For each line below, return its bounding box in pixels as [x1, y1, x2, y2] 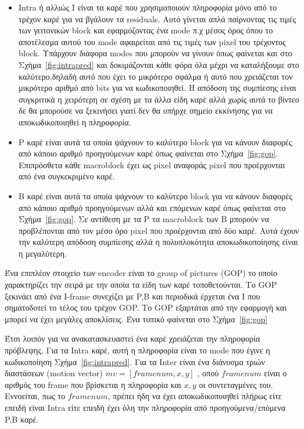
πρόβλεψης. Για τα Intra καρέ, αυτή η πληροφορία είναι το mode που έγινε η [5, 344, 271, 356]
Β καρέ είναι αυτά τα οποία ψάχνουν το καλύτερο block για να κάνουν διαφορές [18, 189, 292, 202]
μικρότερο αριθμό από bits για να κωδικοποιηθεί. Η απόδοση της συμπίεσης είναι [18, 81, 296, 94]
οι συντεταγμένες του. [199, 378, 273, 390]
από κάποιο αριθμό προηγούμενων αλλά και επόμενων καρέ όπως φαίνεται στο [18, 201, 286, 213]
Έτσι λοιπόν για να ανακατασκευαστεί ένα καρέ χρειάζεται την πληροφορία [5, 332, 260, 345]
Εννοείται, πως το [5, 390, 66, 402]
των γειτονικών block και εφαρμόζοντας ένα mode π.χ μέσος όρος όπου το [18, 24, 273, 36]
